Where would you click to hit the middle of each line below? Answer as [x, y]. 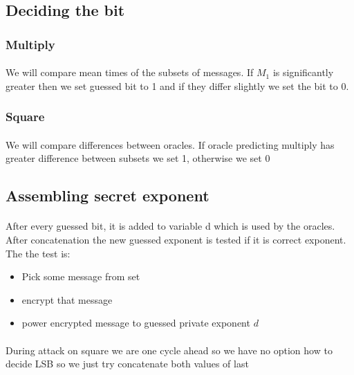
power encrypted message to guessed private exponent [136, 323]
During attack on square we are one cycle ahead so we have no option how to [169, 350]
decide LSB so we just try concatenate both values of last [127, 364]
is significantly [303, 72]
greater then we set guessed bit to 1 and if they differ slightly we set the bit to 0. [177, 85]
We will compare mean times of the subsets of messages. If [130, 72]
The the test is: [38, 253]
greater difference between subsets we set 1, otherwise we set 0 [138, 158]
